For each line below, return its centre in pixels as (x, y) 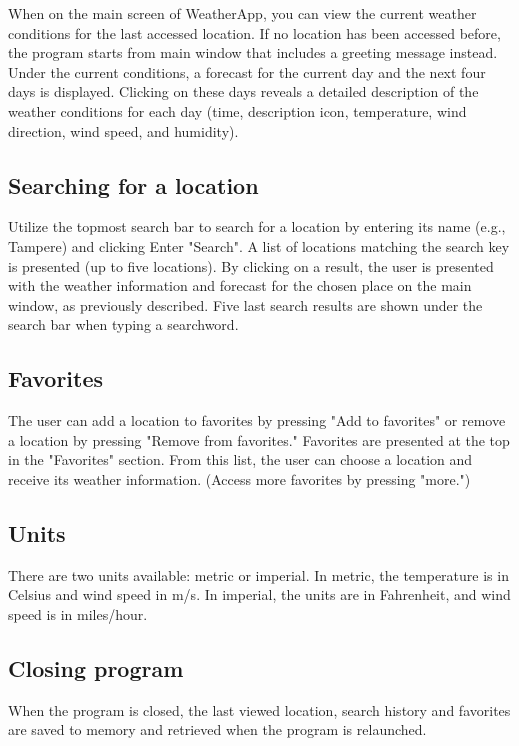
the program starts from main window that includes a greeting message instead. (253, 52)
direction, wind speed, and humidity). (123, 130)
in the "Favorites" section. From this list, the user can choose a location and (240, 459)
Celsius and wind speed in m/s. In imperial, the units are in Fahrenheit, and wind (259, 594)
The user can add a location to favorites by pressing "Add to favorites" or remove (257, 420)
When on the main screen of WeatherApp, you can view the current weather (242, 13)
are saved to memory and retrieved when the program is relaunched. (217, 729)
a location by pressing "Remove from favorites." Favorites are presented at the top (259, 439)
